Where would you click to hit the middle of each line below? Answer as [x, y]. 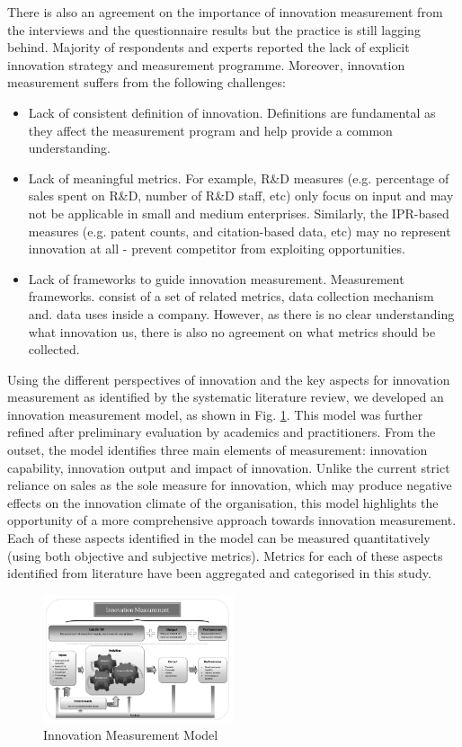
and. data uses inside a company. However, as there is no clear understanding [241, 313]
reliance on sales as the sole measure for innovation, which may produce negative [230, 485]
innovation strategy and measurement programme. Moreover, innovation [206, 64]
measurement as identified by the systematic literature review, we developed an [226, 397]
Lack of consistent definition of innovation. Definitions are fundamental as [232, 112]
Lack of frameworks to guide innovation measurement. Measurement [216, 278]
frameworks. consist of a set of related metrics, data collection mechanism [231, 296]
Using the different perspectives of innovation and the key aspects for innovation [229, 379]
